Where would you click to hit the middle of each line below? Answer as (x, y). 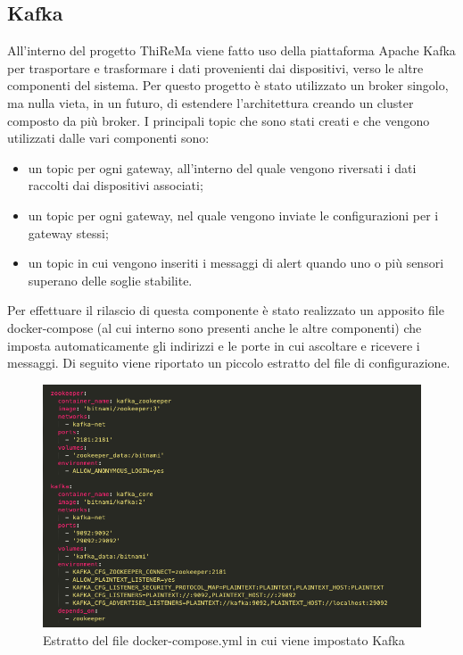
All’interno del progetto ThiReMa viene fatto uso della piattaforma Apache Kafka (231, 50)
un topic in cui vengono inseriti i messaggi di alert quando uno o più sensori (236, 263)
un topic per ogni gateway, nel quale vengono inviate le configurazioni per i (233, 215)
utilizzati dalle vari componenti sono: (108, 138)
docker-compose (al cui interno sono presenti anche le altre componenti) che (215, 327)
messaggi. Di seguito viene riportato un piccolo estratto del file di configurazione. (229, 363)
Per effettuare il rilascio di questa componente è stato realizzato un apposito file (226, 310)
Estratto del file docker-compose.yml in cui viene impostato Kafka (224, 639)
